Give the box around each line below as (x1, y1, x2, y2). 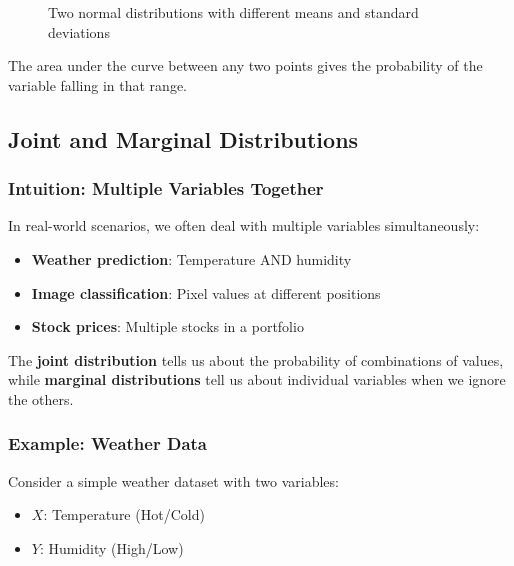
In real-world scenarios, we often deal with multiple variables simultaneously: (8, 215, 480, 236)
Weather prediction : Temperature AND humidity (31, 248, 352, 269)
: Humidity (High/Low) (39, 537, 184, 558)
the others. (8, 388, 74, 409)
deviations (48, 21, 110, 42)
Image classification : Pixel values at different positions (31, 282, 381, 303)
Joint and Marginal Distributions (8, 123, 359, 154)
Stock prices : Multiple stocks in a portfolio (31, 316, 304, 337)
